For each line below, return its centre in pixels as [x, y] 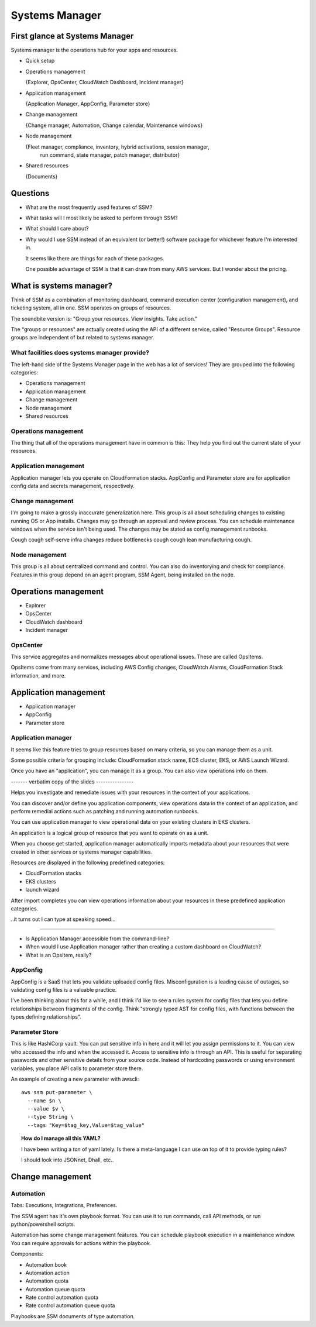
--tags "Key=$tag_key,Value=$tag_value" [86, 1125]
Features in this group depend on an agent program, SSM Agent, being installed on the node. [123, 575]
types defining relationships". [46, 1017]
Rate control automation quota [62, 1297]
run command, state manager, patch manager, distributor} [110, 154]
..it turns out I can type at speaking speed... [63, 919]
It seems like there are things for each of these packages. [95, 258]
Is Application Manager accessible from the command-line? [97, 938]
